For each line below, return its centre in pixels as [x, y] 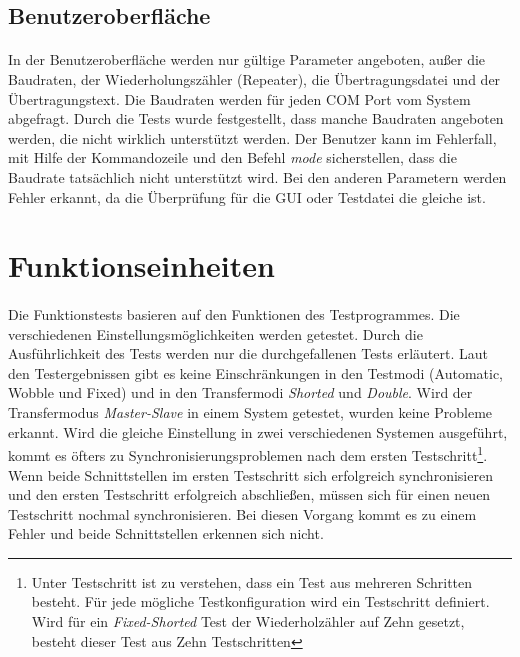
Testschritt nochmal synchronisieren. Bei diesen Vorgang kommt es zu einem [242, 513]
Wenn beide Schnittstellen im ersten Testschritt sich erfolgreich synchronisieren [250, 474]
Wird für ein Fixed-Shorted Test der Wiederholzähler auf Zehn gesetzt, [248, 621]
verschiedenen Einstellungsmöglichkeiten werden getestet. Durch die [215, 333]
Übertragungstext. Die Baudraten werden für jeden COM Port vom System [239, 98]
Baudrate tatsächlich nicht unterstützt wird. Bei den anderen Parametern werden [257, 176]
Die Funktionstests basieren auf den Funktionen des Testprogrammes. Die [234, 314]
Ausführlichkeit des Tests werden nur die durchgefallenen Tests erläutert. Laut [248, 353]
